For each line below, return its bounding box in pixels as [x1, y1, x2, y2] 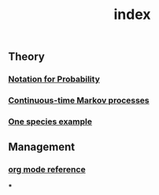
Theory [8, 50, 46, 64]
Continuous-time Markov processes [8, 95, 150, 106]
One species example [8, 116, 93, 127]
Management [8, 141, 76, 154]
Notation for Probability [8, 73, 100, 84]
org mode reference [8, 164, 86, 175]
